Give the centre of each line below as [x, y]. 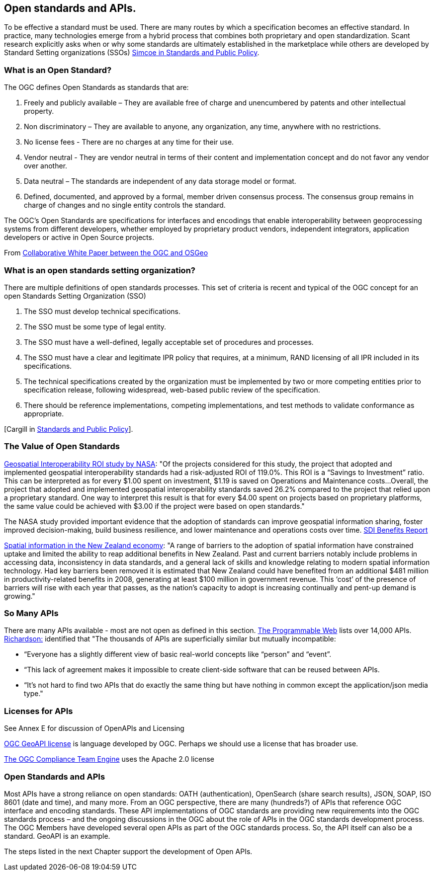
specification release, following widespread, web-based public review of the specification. [172, 390]
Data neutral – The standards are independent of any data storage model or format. [160, 181]
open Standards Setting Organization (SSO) [75, 296]
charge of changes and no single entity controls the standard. [125, 205]
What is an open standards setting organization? [100, 270]
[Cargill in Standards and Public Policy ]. [69, 429]
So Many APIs [31, 613]
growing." [20, 596]
